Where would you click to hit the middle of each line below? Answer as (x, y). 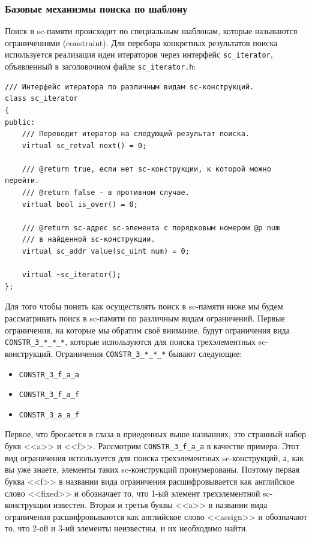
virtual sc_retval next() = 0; (84, 145)
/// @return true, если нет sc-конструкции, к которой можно (146, 169)
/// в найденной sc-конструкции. (88, 240)
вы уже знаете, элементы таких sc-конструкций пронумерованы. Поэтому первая (152, 469)
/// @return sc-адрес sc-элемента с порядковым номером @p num (151, 228)
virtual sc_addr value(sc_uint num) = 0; (106, 252)
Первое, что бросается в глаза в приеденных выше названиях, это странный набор (156, 434)
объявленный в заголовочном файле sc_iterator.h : (100, 66)
